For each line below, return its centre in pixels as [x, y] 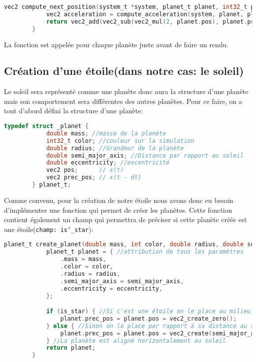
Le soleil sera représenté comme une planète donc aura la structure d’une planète [126, 91]
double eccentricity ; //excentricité [108, 163]
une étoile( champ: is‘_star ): [49, 229]
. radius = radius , [90, 274]
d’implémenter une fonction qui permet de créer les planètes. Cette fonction [118, 210]
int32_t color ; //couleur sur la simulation [120, 141]
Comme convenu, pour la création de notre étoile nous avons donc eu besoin [119, 200]
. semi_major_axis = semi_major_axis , [122, 281]
